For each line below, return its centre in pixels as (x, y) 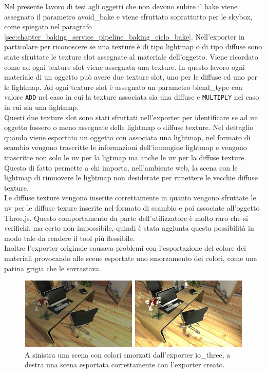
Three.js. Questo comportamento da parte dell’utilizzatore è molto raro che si (126, 218)
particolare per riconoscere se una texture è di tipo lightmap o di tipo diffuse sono (133, 46)
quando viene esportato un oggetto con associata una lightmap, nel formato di (127, 137)
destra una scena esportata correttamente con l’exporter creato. (125, 365)
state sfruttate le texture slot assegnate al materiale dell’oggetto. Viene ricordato (131, 56)
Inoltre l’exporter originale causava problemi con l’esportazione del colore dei (125, 248)
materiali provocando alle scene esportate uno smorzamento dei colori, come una (131, 258)
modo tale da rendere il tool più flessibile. (70, 238)
